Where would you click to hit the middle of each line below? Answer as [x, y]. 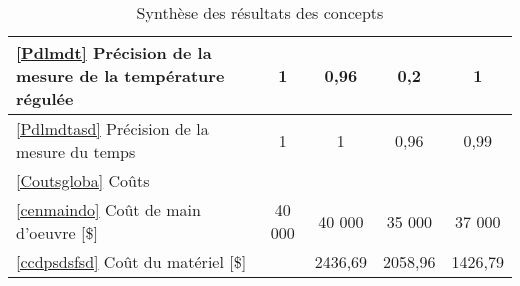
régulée [45, 98]
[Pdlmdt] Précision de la [114, 52]
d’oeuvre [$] [57, 232]
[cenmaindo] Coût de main [108, 209]
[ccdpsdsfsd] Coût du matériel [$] [131, 261]
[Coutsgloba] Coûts [83, 180]
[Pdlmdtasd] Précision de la [112, 128]
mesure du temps [76, 151]
